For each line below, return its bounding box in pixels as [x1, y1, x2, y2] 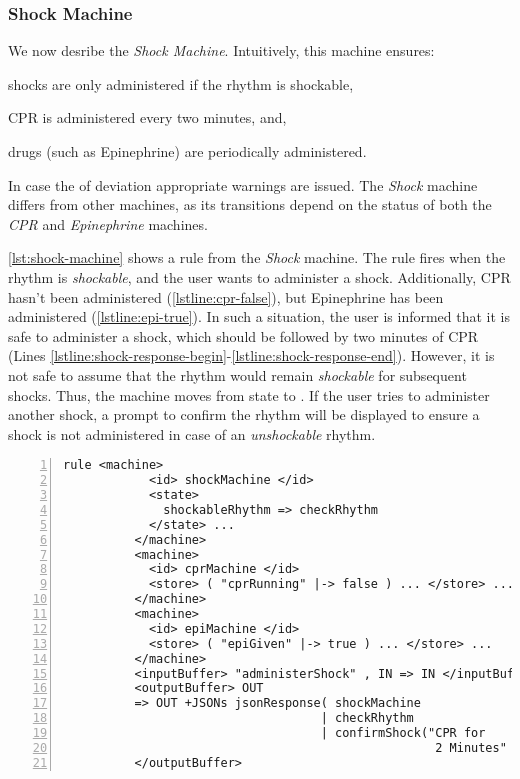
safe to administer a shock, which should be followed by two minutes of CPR [8, 325, 479, 346]
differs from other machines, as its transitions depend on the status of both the [8, 194, 492, 215]
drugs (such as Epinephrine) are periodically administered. [8, 141, 367, 161]
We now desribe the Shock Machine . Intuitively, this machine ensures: [8, 40, 435, 61]
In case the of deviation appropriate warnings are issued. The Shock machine [8, 174, 478, 195]
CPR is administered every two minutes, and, [8, 107, 287, 128]
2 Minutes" [435, 740, 507, 755]
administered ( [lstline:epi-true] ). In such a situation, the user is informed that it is [8, 306, 511, 327]
